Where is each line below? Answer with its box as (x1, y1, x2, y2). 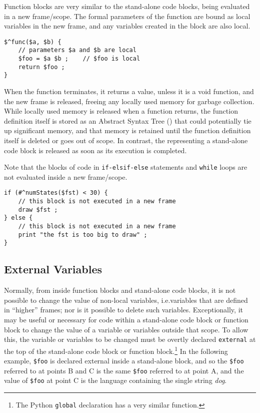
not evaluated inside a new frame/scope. (4, 171, 127, 182)
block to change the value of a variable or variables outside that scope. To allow (4, 324, 248, 334)
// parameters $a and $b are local (18, 47, 136, 54)
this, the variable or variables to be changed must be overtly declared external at (4, 334, 256, 344)
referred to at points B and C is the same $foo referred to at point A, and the (4, 365, 244, 375)
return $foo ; (18, 63, 65, 71)
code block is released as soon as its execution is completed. (4, 145, 187, 155)
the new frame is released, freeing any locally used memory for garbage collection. (4, 96, 254, 106)
